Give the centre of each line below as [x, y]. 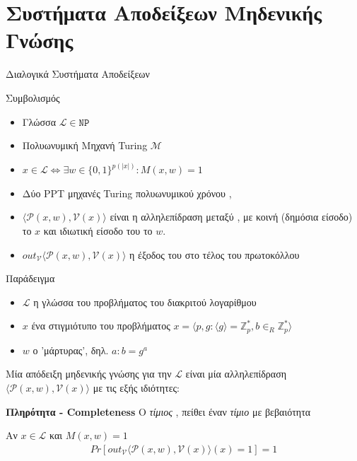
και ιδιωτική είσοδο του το [98, 230]
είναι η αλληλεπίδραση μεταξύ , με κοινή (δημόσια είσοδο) [231, 217]
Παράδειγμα [30, 278]
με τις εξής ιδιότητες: [136, 387]
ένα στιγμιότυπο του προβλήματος [101, 326]
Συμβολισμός [33, 97]
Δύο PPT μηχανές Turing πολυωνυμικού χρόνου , [127, 193]
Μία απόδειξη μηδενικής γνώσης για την [89, 374]
